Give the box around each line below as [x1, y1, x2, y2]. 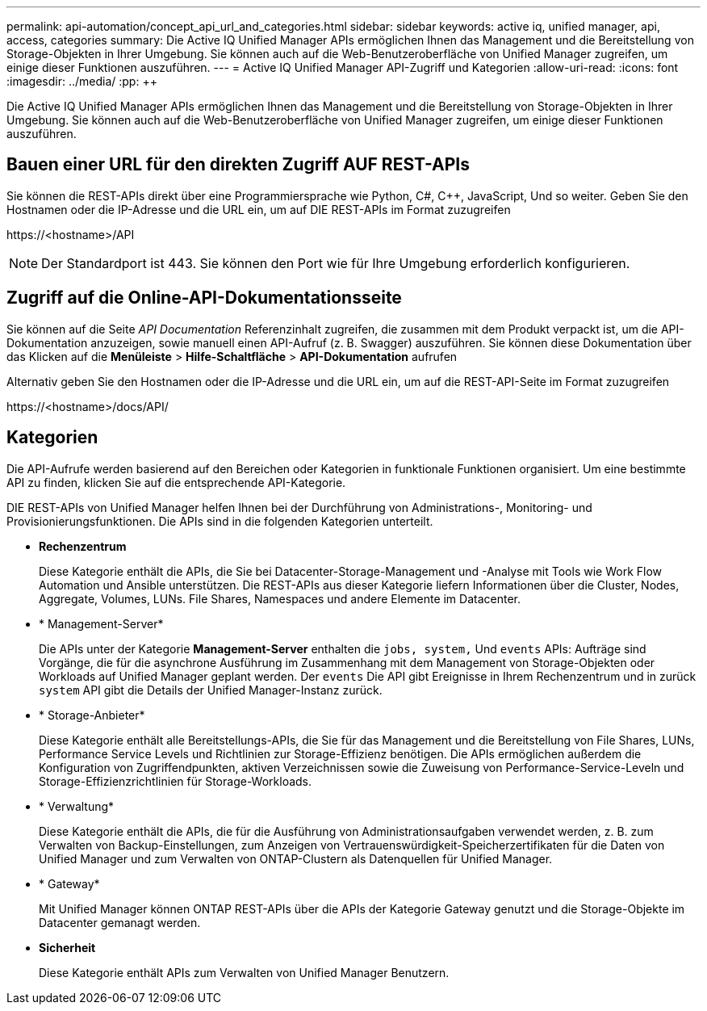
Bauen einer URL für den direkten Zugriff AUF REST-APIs [6, 154, 470, 175]
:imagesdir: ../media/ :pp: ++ [6, 74, 157, 88]
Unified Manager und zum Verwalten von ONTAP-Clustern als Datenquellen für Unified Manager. [39, 851, 553, 866]
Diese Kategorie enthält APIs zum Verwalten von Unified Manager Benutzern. [39, 965, 450, 980]
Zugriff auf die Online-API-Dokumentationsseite [6, 287, 402, 308]
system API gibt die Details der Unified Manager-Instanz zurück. [39, 682, 383, 697]
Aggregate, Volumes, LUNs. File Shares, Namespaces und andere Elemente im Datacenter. [39, 591, 521, 606]
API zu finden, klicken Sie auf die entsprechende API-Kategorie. [6, 475, 346, 489]
